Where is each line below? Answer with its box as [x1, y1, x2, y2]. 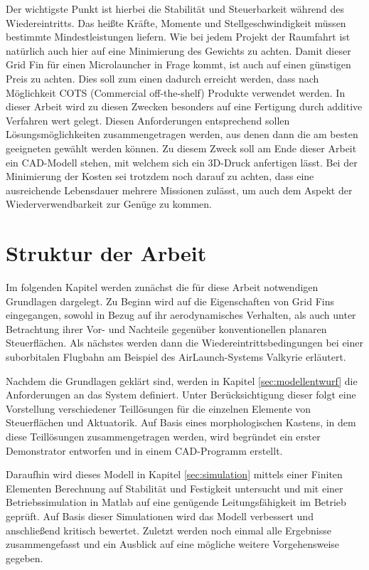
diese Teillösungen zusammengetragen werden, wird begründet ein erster [6, 428, 321, 443]
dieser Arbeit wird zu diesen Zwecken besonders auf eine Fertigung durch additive [6, 99, 363, 114]
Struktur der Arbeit [6, 238, 207, 268]
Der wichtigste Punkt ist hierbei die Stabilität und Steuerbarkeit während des [6, 1, 345, 16]
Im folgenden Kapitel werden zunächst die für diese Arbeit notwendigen [6, 280, 319, 295]
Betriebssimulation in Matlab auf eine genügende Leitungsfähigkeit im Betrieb [6, 495, 346, 510]
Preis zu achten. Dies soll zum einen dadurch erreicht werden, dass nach [6, 70, 319, 85]
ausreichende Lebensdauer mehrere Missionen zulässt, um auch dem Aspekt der [6, 182, 353, 197]
